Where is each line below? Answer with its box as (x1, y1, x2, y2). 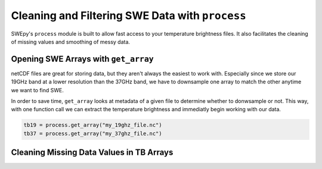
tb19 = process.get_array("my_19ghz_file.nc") (23, 122, 162, 129)
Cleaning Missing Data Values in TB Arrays (11, 148, 174, 158)
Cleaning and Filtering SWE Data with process (11, 9, 247, 22)
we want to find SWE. (11, 86, 64, 93)
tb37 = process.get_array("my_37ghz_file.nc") (23, 130, 162, 137)
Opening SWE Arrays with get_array (11, 54, 154, 64)
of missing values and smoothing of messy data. (11, 38, 131, 45)
